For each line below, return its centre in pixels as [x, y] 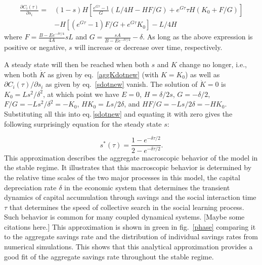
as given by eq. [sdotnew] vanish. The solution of [122, 84]
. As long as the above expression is [198, 37]
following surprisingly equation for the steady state [83, 123]
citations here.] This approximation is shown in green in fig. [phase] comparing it [130, 226]
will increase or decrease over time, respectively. [148, 47]
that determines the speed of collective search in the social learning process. [127, 207]
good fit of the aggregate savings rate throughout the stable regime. [109, 256]
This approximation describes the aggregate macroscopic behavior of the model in [131, 157]
